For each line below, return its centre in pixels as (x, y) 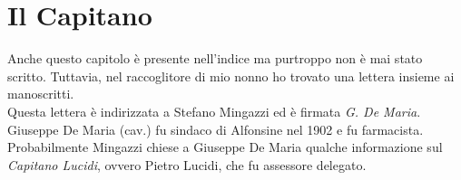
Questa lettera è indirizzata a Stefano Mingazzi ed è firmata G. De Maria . (214, 111)
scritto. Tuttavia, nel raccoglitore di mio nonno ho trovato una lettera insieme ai (231, 76)
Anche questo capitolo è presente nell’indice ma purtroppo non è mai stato (215, 58)
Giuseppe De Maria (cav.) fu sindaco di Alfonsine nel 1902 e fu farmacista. (216, 129)
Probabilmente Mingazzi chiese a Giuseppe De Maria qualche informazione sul (225, 147)
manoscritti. (41, 94)
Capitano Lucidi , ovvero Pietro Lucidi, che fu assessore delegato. (187, 164)
